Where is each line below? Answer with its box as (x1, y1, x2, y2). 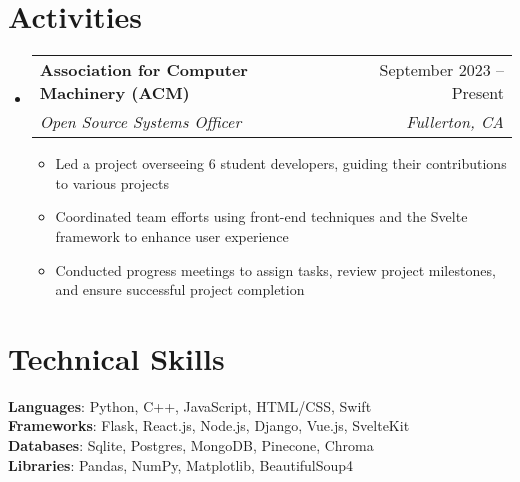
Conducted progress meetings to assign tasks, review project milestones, (55, 259, 496, 280)
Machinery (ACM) (39, 81, 190, 105)
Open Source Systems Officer (39, 110, 242, 134)
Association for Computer (39, 58, 248, 82)
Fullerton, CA (406, 110, 504, 134)
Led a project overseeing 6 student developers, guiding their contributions (55, 153, 507, 174)
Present (451, 81, 504, 105)
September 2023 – (379, 58, 504, 82)
